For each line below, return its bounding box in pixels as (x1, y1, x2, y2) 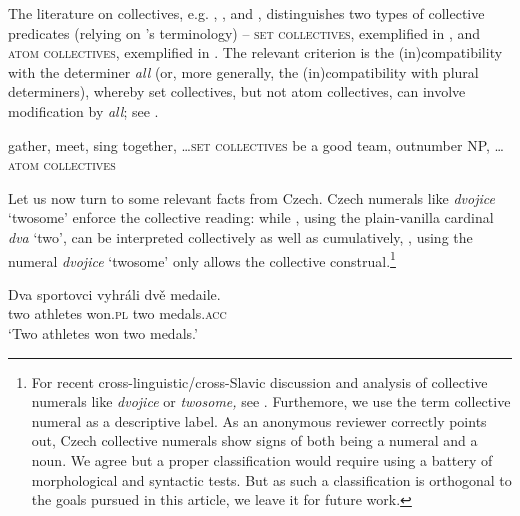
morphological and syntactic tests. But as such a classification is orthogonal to (31, 469, 512, 490)
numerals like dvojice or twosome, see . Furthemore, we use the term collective (31, 391, 511, 412)
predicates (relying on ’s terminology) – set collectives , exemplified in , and (8, 22, 481, 43)
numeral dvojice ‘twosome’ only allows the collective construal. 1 (8, 247, 396, 271)
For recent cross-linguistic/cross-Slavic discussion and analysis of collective (31, 371, 488, 392)
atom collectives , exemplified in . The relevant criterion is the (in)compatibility (8, 42, 503, 63)
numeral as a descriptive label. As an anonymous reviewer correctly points (31, 410, 487, 431)
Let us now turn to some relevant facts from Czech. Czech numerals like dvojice (8, 187, 495, 208)
